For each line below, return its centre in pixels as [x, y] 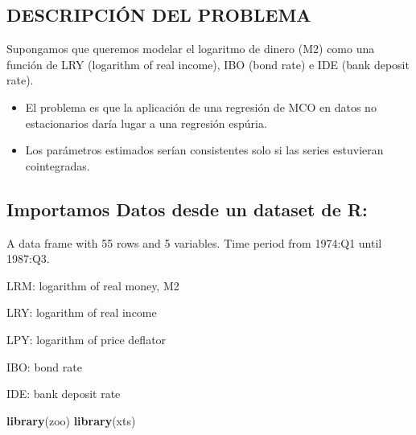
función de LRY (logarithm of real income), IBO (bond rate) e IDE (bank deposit [208, 64]
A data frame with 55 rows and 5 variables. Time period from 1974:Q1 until [194, 242]
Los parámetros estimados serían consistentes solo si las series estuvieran [204, 150]
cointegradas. [58, 165]
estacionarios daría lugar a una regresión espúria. [146, 123]
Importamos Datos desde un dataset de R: [187, 209]
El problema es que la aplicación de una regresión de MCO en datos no [201, 107]
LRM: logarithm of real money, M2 [93, 285]
